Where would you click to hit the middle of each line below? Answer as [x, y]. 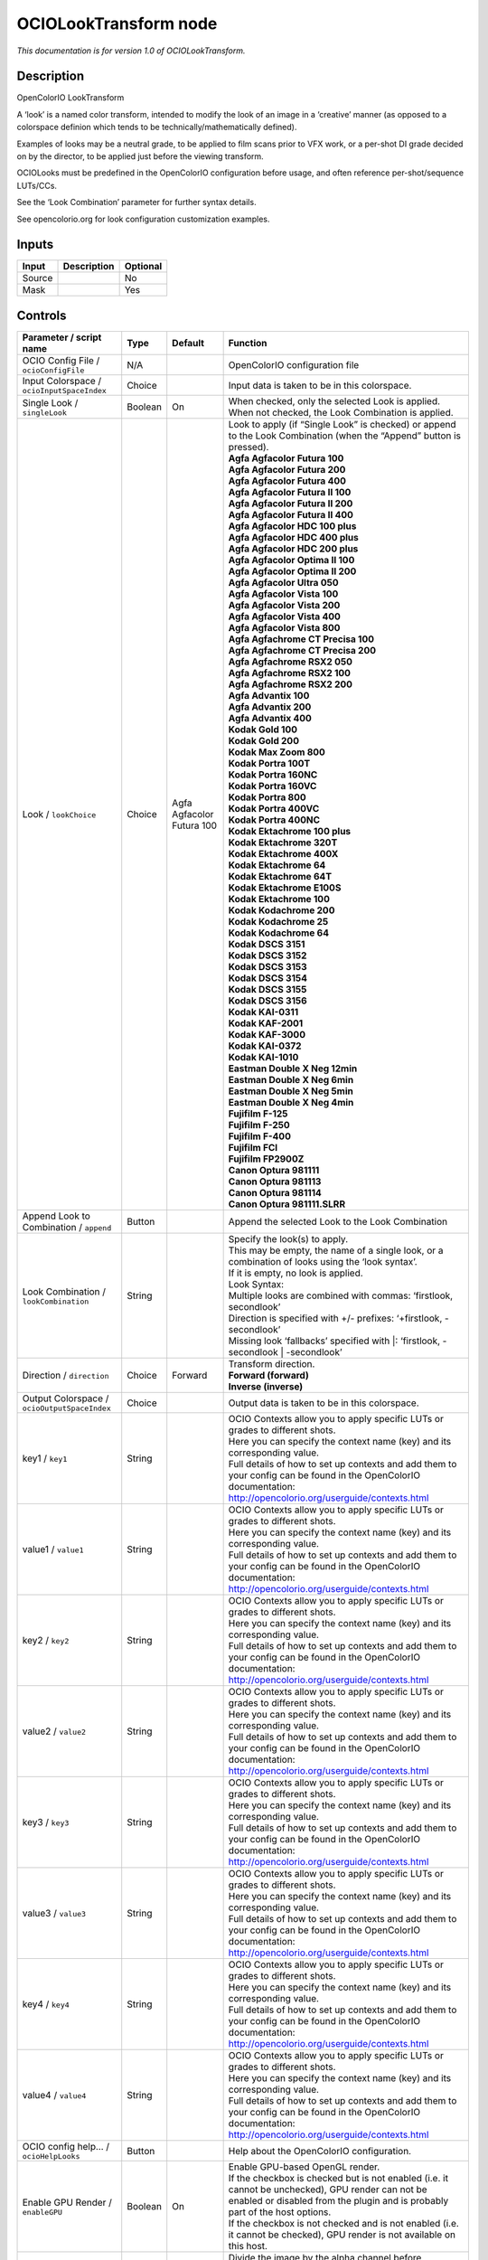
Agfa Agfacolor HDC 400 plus [293, 537]
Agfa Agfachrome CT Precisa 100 [301, 639]
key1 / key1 [45, 1458]
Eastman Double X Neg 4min [291, 1102]
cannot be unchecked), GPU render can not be [328, 2189]
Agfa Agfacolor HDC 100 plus [292, 526]
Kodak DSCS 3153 [267, 967]
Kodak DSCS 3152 [267, 956]
